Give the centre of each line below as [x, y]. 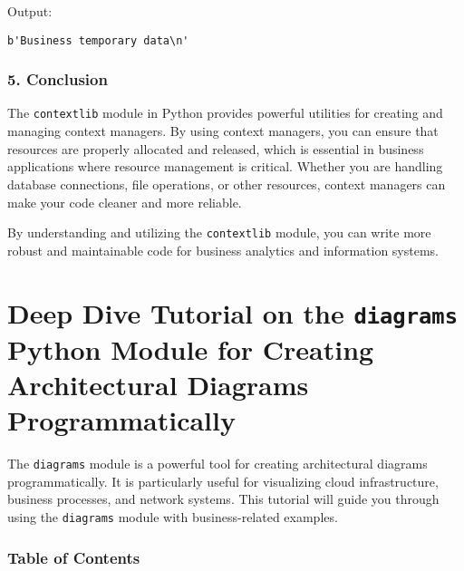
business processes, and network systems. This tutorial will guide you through [223, 499]
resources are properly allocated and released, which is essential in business [216, 148]
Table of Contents [74, 557]
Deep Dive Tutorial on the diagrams [232, 312]
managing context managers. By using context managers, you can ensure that [223, 131]
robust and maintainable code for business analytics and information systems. [223, 250]
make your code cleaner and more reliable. [125, 202]
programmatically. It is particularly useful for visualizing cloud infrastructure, [223, 481]
